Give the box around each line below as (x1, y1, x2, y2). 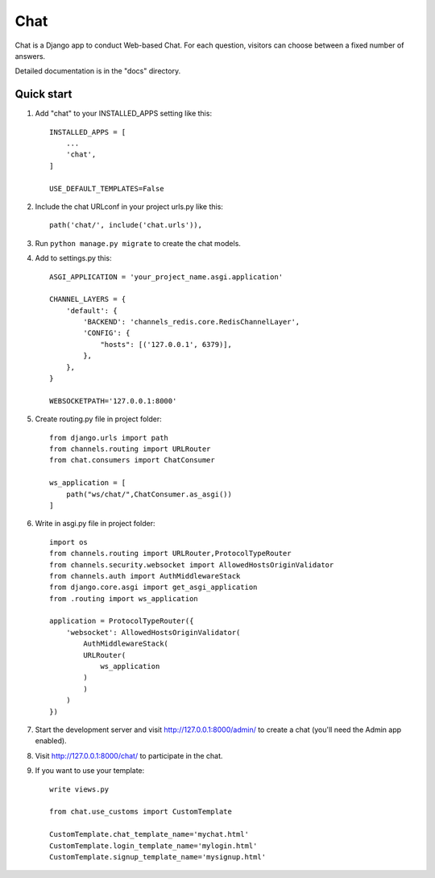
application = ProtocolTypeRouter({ (49, 617, 194, 625)
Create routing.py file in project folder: (35, 414, 162, 424)
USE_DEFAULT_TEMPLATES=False (49, 184, 164, 193)
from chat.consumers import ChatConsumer (49, 456, 215, 465)
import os (49, 537, 88, 546)
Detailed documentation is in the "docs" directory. (14, 66, 181, 76)
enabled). (35, 736, 68, 746)
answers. (14, 51, 46, 61)
